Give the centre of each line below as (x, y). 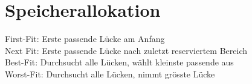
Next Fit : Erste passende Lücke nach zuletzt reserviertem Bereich (126, 50)
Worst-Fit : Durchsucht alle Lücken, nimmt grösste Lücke (110, 73)
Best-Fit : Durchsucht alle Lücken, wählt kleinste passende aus (119, 62)
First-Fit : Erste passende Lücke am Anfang (85, 39)
